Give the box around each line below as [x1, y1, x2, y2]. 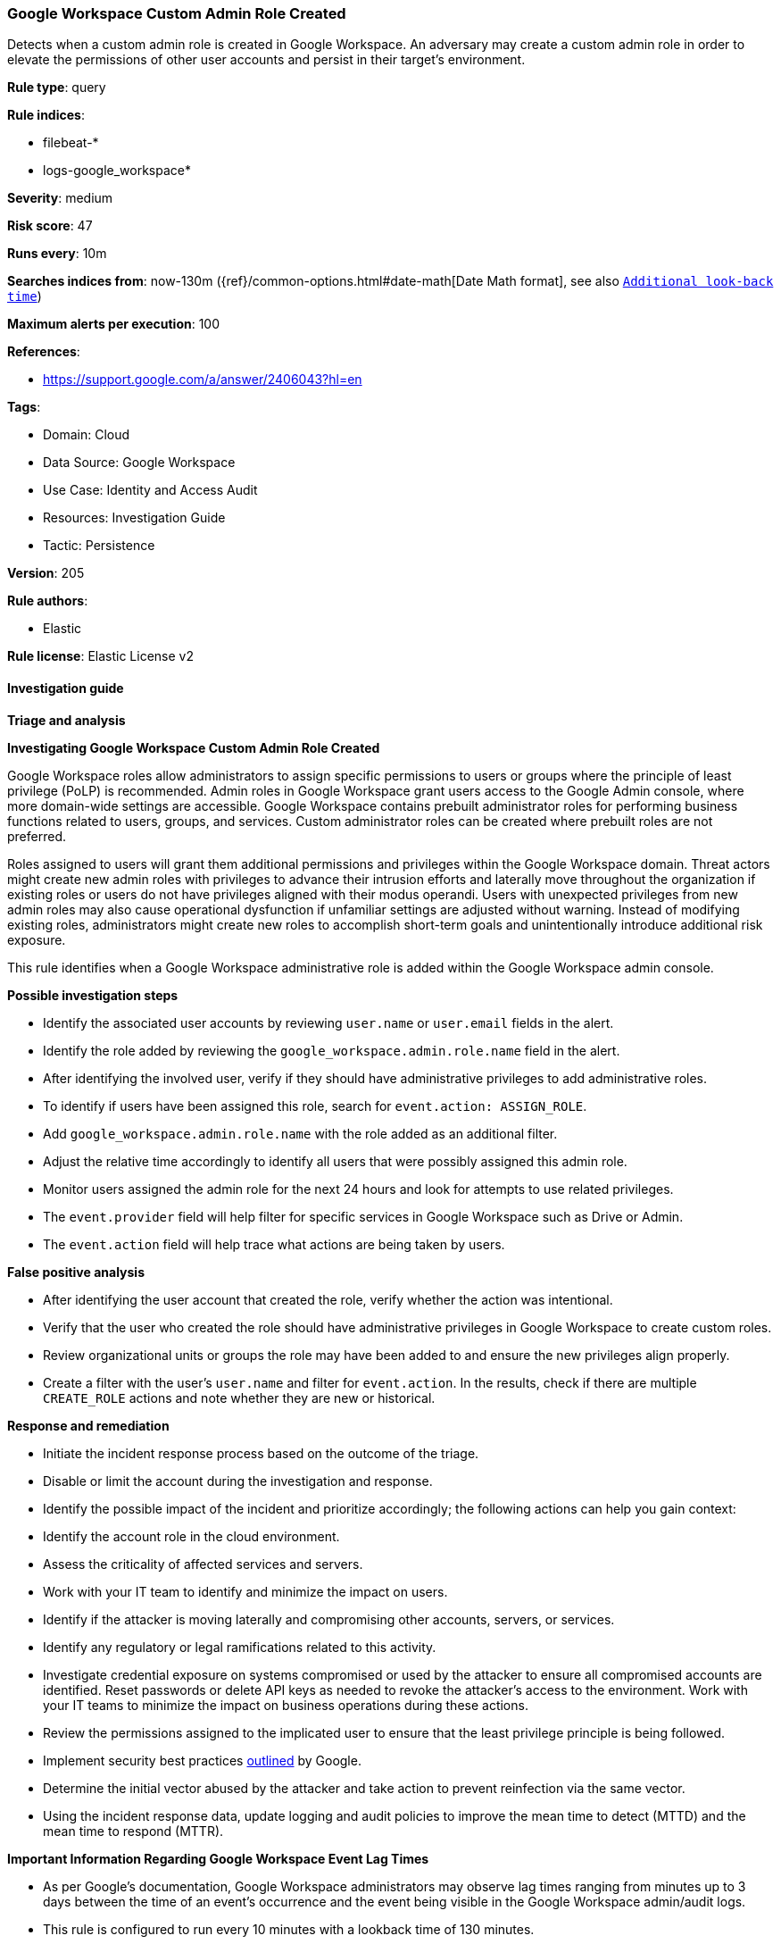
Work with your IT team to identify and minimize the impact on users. [43, 1583, 448, 1599]
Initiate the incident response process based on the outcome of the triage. [43, 1445, 479, 1461]
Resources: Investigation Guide [43, 510, 226, 526]
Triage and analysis [7, 712, 126, 728]
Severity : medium [7, 190, 113, 206]
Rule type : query [7, 79, 106, 96]
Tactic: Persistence [43, 538, 155, 554]
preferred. [7, 828, 67, 844]
